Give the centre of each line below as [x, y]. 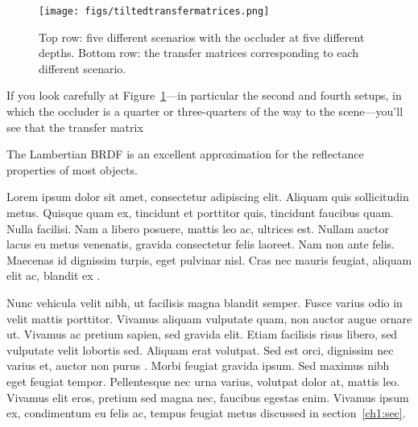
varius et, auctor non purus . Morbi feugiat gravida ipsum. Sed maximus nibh [198, 365]
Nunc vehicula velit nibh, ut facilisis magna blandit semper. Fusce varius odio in [205, 302]
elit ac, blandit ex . [54, 275]
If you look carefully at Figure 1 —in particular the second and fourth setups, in [204, 95]
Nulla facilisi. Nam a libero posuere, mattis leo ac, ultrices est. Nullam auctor [198, 228]
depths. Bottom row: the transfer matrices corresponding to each [199, 53]
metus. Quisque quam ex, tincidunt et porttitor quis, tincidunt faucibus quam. [200, 212]
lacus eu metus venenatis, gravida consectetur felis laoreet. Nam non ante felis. [201, 244]
